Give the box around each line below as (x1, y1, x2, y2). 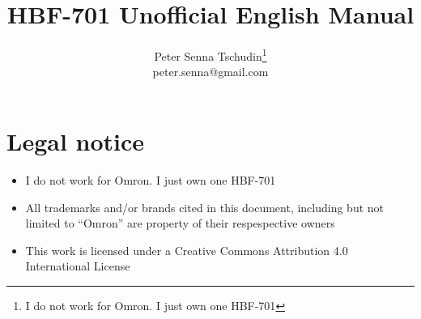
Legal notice (6, 124, 145, 157)
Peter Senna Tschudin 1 (154, 45, 267, 64)
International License (25, 257, 130, 274)
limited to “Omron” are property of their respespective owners (25, 215, 335, 232)
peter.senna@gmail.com (152, 63, 269, 80)
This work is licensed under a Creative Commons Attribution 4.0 (25, 241, 348, 258)
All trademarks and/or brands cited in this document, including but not (25, 198, 385, 215)
